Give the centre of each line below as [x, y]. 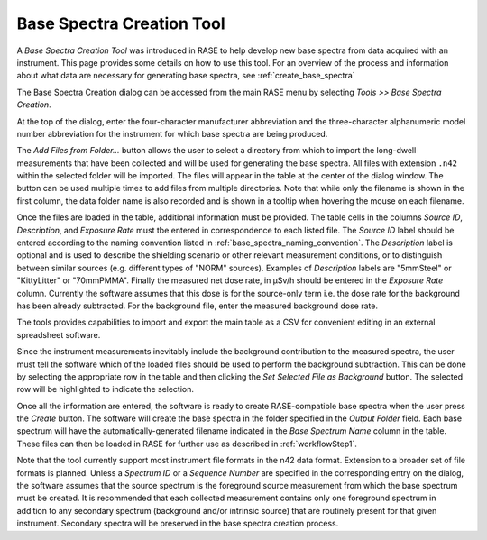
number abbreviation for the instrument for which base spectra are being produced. [172, 133]
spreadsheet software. [59, 334]
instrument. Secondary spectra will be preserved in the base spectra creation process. [178, 524]
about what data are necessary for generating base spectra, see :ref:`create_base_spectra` [186, 76]
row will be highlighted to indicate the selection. [105, 389]
